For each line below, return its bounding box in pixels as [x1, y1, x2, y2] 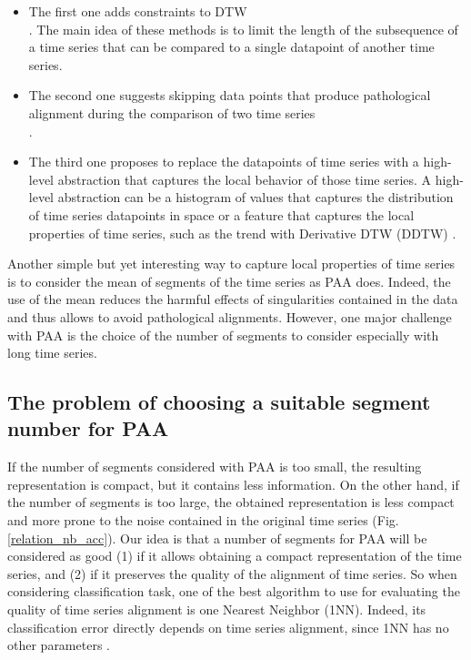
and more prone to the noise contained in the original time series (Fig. [7, 511, 399, 530]
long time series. [7, 343, 97, 362]
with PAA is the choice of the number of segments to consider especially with [7, 325, 439, 344]
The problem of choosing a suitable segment [7, 388, 431, 416]
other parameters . [7, 635, 110, 655]
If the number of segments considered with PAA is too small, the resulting [7, 457, 422, 476]
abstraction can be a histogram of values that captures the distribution [57, 188, 454, 207]
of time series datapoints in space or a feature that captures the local [28, 205, 415, 224]
